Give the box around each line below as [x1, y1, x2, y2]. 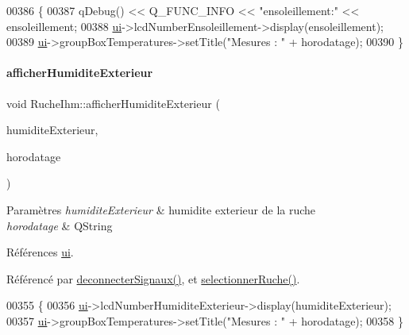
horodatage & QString [6, 217, 113, 233]
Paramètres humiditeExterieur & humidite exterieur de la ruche [6, 201, 316, 218]
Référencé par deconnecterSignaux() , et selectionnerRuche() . [6, 270, 300, 287]
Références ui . [6, 244, 74, 260]
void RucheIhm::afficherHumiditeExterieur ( [6, 94, 220, 111]
